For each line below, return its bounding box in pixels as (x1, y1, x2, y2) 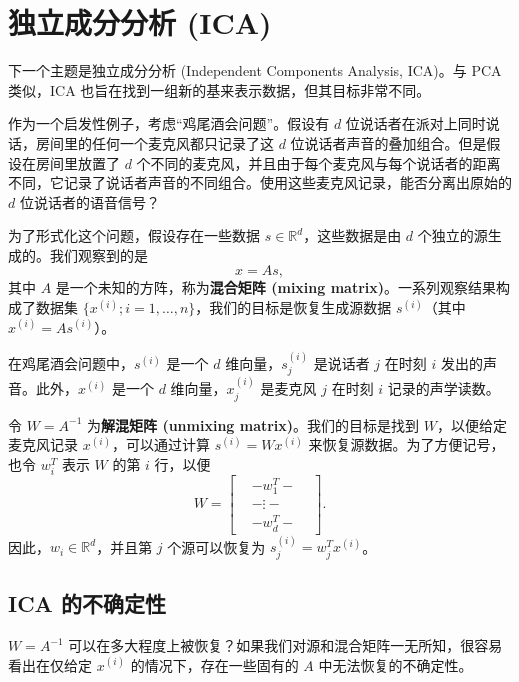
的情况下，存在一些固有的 (130, 654, 299, 675)
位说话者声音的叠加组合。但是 (290, 132, 487, 153)
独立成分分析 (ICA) (8, 2, 272, 43)
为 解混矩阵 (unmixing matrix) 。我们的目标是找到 (87, 414, 420, 435)
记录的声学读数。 (387, 378, 500, 399)
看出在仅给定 (8, 654, 92, 675)
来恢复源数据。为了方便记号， (308, 434, 505, 455)
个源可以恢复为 (167, 536, 266, 557)
